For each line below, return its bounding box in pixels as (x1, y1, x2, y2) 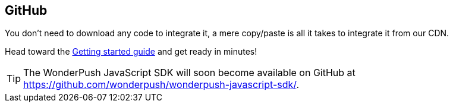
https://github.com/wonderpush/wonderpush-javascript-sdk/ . (23, 78, 300, 91)
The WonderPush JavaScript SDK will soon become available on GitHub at (23, 67, 356, 79)
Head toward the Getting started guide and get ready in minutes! (5, 46, 257, 57)
